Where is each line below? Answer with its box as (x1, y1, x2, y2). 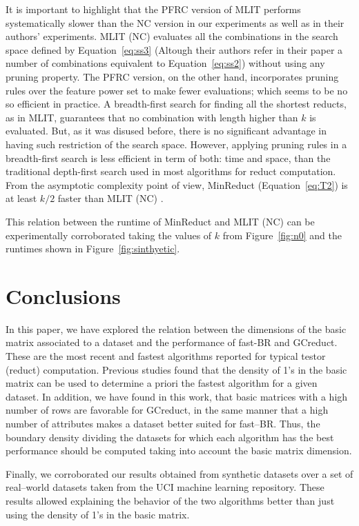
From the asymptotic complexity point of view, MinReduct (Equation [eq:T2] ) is (6, 177, 348, 192)
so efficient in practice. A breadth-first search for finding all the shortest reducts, (6, 97, 347, 111)
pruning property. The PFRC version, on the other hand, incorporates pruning (6, 69, 339, 83)
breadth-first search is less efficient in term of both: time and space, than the (6, 150, 331, 165)
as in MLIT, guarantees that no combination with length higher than (6, 110, 298, 124)
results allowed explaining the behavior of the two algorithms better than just (6, 493, 335, 507)
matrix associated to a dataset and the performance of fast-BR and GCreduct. (6, 335, 338, 350)
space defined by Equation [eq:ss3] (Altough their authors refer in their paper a (6, 42, 343, 57)
